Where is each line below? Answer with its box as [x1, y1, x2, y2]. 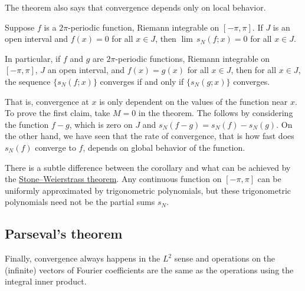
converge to [35, 141, 76, 153]
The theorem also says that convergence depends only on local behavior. [5, 1, 266, 13]
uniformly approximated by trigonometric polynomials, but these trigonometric [5, 184, 291, 196]
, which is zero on [69, 118, 133, 130]
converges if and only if [100, 75, 184, 87]
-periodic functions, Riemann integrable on [115, 52, 270, 64]
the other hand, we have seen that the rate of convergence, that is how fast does [5, 130, 294, 142]
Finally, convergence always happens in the [5, 252, 160, 264]
